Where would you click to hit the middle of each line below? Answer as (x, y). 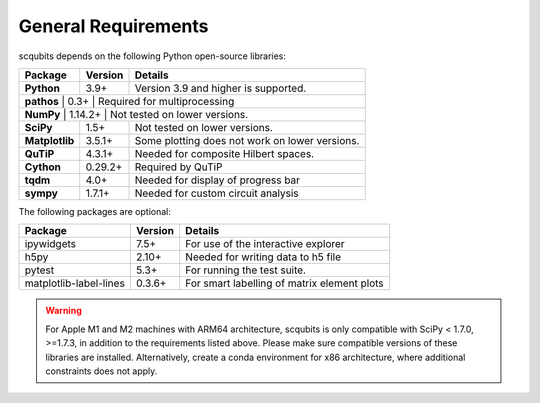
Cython (43, 167)
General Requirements (113, 26)
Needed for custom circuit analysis (216, 193)
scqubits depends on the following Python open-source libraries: (152, 56)
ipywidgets (50, 244)
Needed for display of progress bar (217, 180)
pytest (39, 270)
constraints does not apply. (101, 371)
